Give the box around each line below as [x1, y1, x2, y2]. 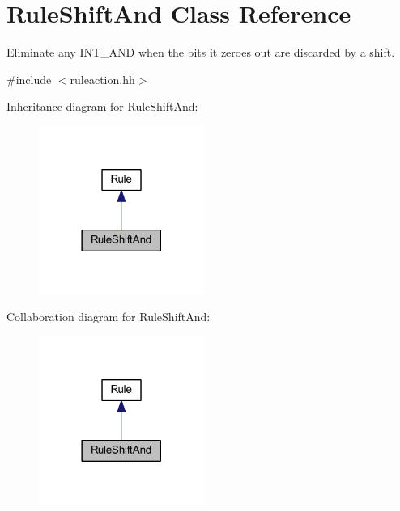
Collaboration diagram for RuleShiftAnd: [6, 308, 211, 325]
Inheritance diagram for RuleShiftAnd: [6, 98, 198, 115]
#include [6, 70, 52, 87]
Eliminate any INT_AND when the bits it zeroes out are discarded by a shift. [6, 44, 395, 61]
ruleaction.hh [70, 70, 135, 87]
